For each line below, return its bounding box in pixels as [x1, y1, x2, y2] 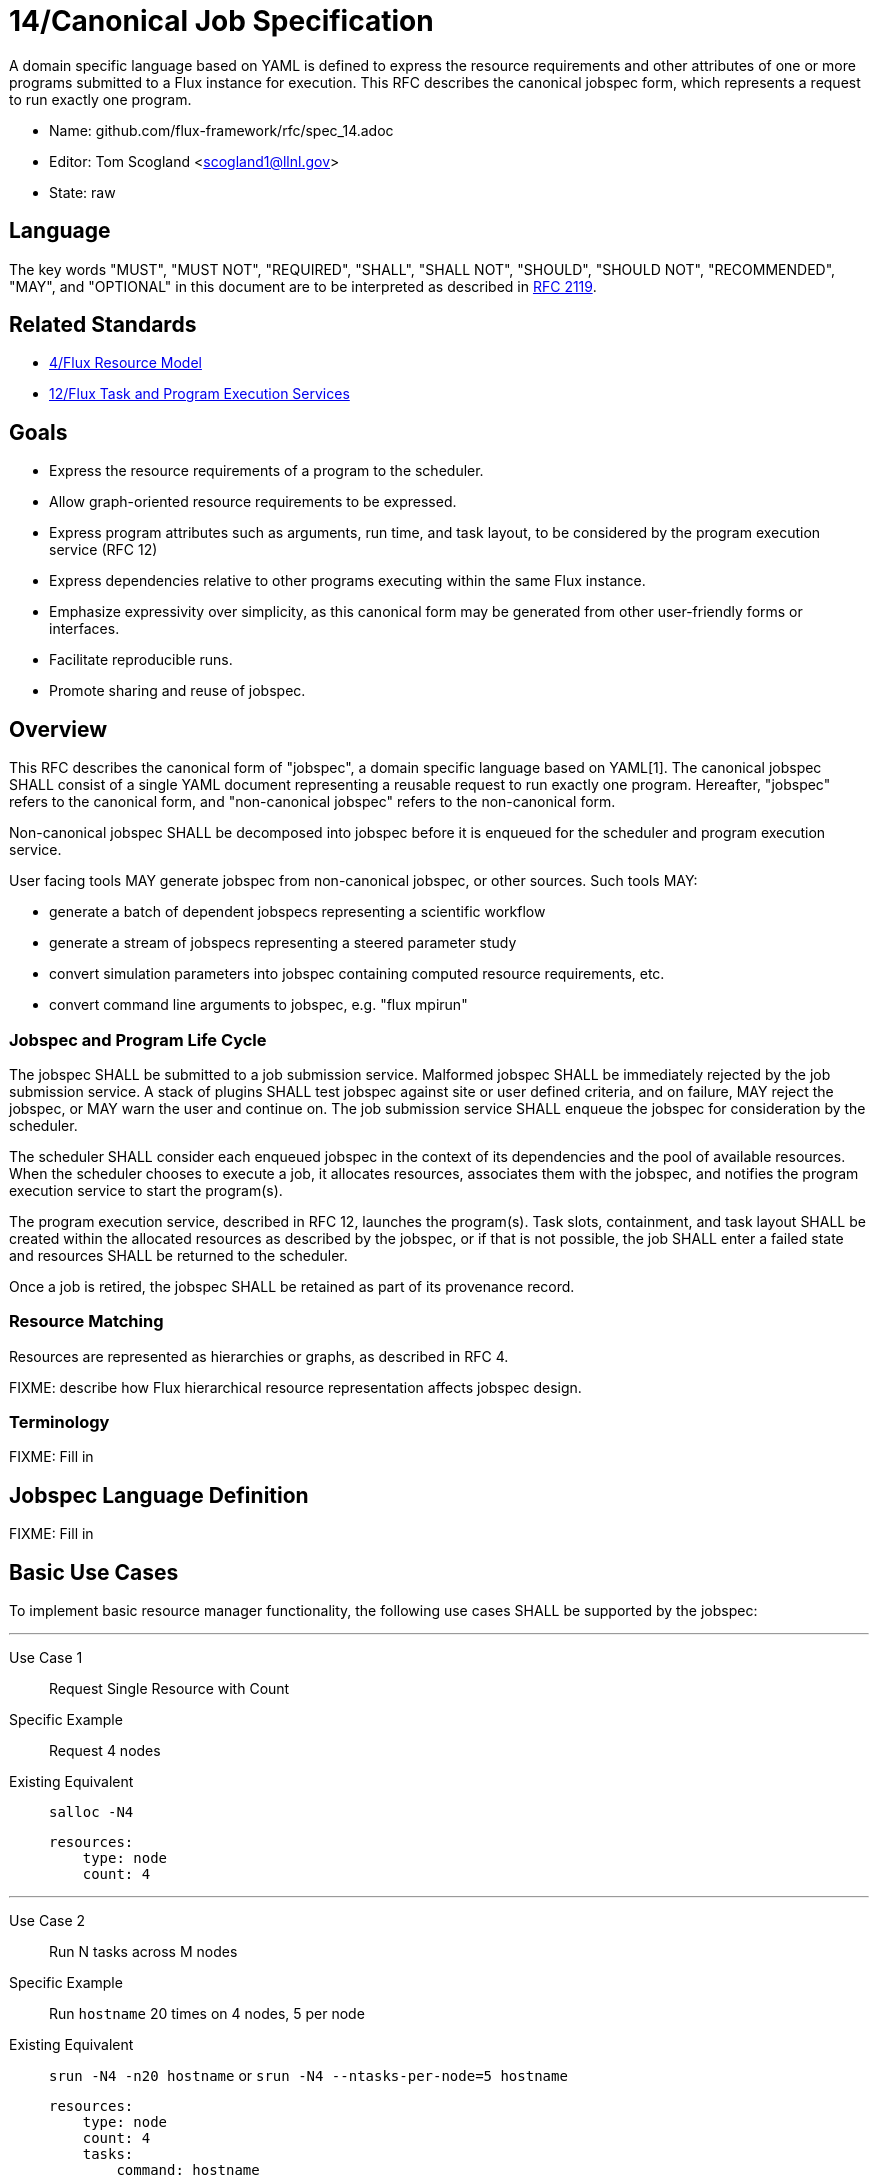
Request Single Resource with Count [49, 1680, 290, 1698]
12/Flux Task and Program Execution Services [49, 385, 350, 403]
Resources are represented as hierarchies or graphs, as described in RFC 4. [9, 1347, 509, 1365]
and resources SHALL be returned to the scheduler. [9, 1246, 348, 1264]
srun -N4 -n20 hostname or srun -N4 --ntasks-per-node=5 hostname [49, 2067, 568, 2085]
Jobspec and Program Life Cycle [9, 1029, 267, 1050]
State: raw [49, 183, 116, 201]
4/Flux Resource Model [49, 354, 202, 372]
